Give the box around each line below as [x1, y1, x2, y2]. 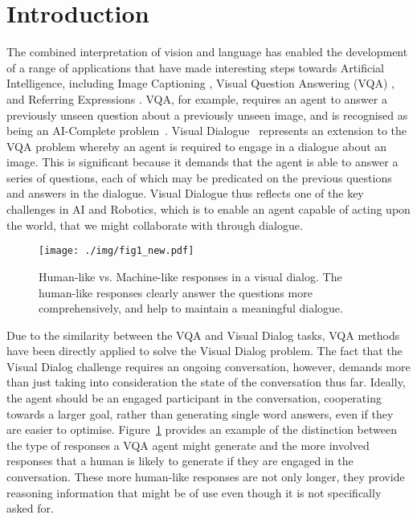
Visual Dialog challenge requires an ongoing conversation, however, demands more [6, 358, 411, 374]
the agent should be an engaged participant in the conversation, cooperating [6, 390, 382, 407]
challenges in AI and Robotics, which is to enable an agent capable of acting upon [6, 201, 411, 218]
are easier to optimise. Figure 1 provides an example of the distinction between [6, 421, 397, 438]
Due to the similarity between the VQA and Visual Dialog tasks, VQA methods [6, 326, 400, 343]
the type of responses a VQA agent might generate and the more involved [6, 436, 370, 453]
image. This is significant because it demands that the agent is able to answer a [6, 153, 399, 170]
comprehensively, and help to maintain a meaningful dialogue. [39, 300, 343, 317]
